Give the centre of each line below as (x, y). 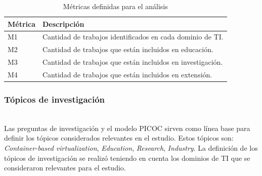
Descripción (63, 24)
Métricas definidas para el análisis (115, 6)
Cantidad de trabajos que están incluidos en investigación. (133, 62)
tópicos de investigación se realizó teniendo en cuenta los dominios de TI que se (127, 158)
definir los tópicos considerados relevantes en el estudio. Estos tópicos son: (119, 138)
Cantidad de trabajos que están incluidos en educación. (128, 49)
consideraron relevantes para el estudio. (65, 168)
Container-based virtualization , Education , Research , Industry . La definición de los (131, 148)
